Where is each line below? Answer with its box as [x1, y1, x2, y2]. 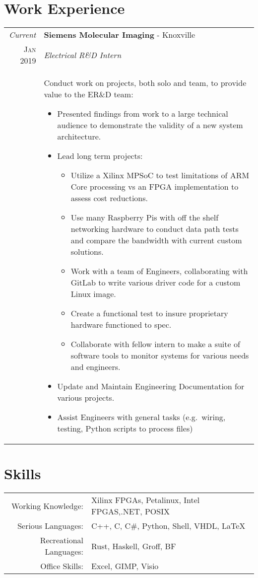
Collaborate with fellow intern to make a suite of [70, 338, 240, 350]
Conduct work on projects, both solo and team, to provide [44, 77, 247, 89]
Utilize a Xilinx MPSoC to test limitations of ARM [70, 169, 250, 181]
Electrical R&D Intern [44, 49, 122, 61]
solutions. [70, 246, 104, 258]
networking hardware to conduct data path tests [70, 223, 239, 235]
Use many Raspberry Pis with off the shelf [70, 212, 219, 223]
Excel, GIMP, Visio [91, 560, 159, 572]
